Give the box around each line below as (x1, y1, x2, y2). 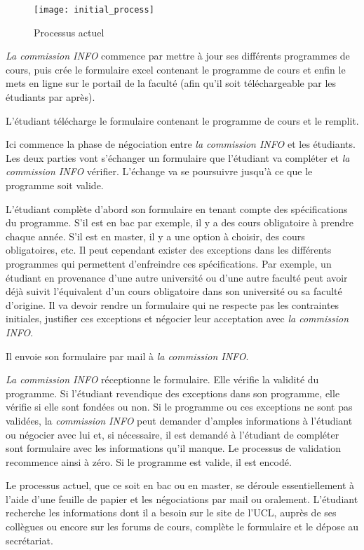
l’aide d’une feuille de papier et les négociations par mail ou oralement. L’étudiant (6, 491, 358, 506)
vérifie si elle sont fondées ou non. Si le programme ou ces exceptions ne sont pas (6, 399, 353, 414)
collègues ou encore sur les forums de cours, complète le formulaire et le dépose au (6, 519, 359, 534)
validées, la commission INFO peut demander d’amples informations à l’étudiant (6, 413, 353, 427)
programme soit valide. (6, 178, 104, 192)
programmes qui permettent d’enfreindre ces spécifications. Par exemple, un (6, 256, 332, 270)
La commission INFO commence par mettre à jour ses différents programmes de (6, 48, 350, 63)
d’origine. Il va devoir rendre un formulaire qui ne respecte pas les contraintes (6, 297, 339, 312)
